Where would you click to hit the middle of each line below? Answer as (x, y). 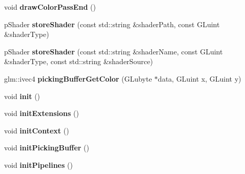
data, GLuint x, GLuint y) (200, 78)
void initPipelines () (38, 165)
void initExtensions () (42, 113)
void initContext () (37, 130)
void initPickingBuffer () (47, 148)
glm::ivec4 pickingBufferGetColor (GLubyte (78, 78)
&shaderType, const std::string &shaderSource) (79, 61)
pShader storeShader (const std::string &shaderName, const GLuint (114, 51)
